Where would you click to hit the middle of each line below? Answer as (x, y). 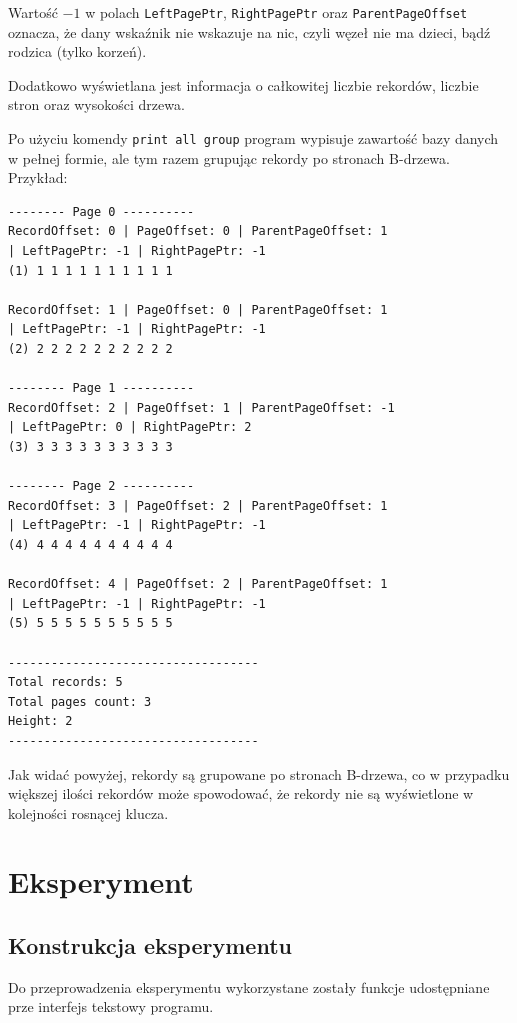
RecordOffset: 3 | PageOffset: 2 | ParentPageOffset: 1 (198, 505)
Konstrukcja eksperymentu (150, 945)
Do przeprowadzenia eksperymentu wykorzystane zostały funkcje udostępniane (249, 986)
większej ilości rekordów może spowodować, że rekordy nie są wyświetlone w (241, 793)
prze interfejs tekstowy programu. (111, 1006)
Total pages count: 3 (80, 701)
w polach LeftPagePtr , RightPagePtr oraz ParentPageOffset (276, 12)
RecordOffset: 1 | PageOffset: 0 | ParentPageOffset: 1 (198, 309)
